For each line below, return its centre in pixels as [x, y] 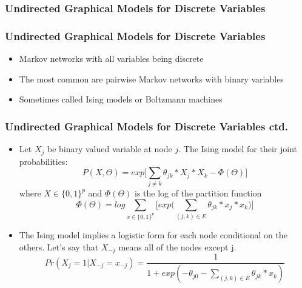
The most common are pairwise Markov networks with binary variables [151, 79]
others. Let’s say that [59, 246]
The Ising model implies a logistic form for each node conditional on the [153, 235]
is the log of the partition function [198, 193]
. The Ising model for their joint [238, 149]
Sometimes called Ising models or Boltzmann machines [121, 99]
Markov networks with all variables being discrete [111, 59]
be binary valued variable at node [109, 149]
